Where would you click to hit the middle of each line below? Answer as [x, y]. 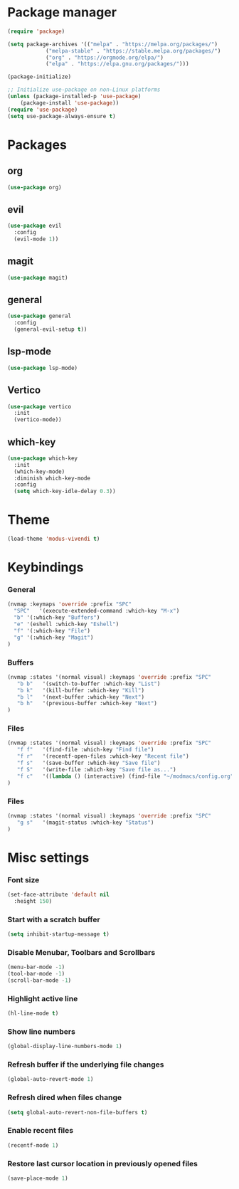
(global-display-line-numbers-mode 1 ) [65, 1047]
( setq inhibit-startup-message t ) [59, 934]
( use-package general [39, 316]
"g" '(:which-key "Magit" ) [54, 638]
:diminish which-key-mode [52, 478]
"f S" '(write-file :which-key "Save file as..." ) [96, 769]
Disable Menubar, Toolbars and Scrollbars [81, 952]
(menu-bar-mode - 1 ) [36, 967]
